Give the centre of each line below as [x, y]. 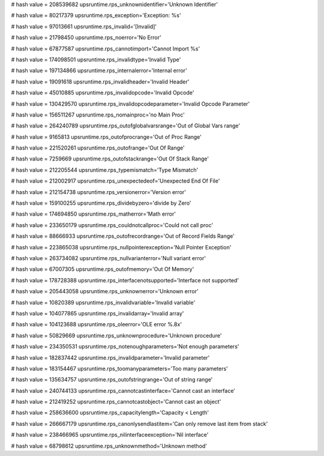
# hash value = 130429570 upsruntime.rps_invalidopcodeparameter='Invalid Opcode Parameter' [130, 104]
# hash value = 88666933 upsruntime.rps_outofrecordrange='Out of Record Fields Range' [123, 236]
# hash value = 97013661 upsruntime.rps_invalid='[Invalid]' [84, 26]
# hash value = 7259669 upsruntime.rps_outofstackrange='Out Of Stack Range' [110, 159]
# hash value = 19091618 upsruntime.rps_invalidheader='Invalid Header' [100, 82]
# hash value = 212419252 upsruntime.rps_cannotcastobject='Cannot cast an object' [116, 402]
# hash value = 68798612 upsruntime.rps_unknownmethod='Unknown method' [109, 446]
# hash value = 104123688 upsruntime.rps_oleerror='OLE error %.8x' [97, 324]
